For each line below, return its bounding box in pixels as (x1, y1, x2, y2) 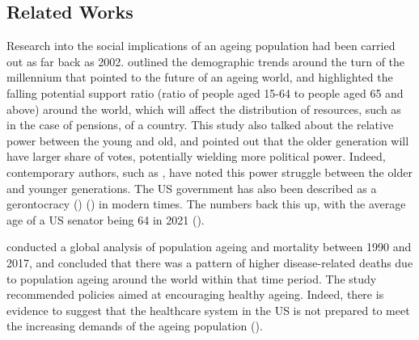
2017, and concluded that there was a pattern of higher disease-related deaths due (6, 254, 413, 271)
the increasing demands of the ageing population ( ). (6, 317, 263, 334)
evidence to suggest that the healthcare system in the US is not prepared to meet (6, 301, 410, 318)
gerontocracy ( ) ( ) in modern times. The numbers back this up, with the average (6, 195, 406, 212)
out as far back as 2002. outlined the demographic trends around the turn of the (6, 52, 405, 69)
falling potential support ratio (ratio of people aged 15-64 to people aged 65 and (6, 84, 404, 101)
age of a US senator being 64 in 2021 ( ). (6, 211, 205, 228)
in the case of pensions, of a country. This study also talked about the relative (6, 116, 394, 133)
